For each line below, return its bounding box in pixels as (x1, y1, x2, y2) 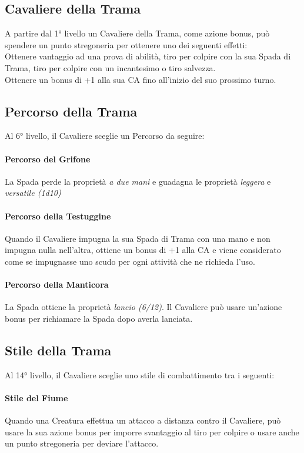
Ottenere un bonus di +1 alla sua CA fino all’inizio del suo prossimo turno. (5, 73, 276, 85)
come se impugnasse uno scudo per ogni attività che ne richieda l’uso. (5, 255, 255, 267)
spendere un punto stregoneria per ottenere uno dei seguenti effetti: (5, 38, 248, 51)
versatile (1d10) (5, 186, 61, 199)
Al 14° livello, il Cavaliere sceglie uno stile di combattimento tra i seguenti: (5, 368, 275, 381)
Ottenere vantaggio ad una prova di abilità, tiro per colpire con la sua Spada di (5, 50, 291, 62)
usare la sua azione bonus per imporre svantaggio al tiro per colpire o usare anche (5, 425, 299, 438)
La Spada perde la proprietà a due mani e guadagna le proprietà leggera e (5, 175, 271, 187)
